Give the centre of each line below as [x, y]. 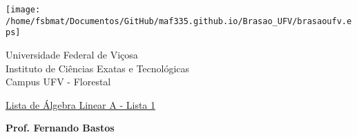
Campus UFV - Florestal [58, 82]
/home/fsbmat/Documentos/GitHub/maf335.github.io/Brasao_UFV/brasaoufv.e [179, 21]
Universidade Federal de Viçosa [72, 54]
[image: [23, 10]
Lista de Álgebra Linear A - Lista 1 [81, 104]
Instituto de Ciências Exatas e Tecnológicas [98, 68]
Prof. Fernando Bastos [60, 128]
